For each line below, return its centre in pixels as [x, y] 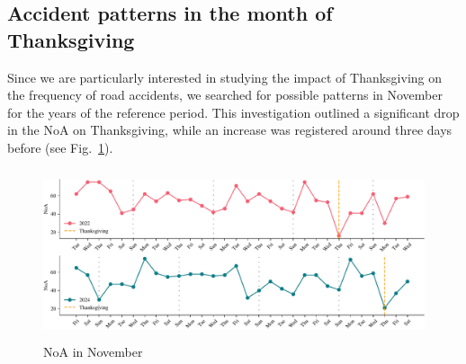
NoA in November [93, 352]
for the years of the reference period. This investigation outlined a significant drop [233, 112]
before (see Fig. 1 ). [60, 147]
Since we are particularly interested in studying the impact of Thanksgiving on [225, 77]
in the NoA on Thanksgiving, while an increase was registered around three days [230, 130]
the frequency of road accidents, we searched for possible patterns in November [225, 95]
